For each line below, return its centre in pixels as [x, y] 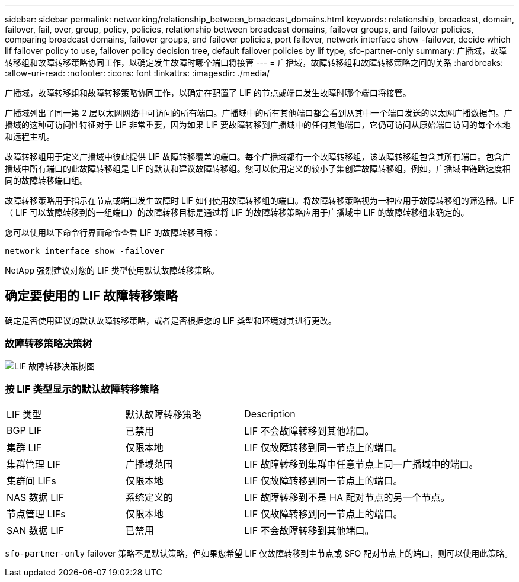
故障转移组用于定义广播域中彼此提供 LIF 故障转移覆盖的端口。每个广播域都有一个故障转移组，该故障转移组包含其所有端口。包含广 [258, 157]
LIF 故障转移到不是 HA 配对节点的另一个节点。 [347, 498]
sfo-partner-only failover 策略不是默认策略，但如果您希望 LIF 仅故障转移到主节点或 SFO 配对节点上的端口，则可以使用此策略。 [259, 554]
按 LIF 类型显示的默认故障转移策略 [82, 389]
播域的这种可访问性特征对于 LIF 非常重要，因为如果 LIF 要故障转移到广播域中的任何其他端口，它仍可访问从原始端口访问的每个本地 [258, 125]
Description [270, 414]
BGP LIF [24, 431]
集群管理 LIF [34, 464]
